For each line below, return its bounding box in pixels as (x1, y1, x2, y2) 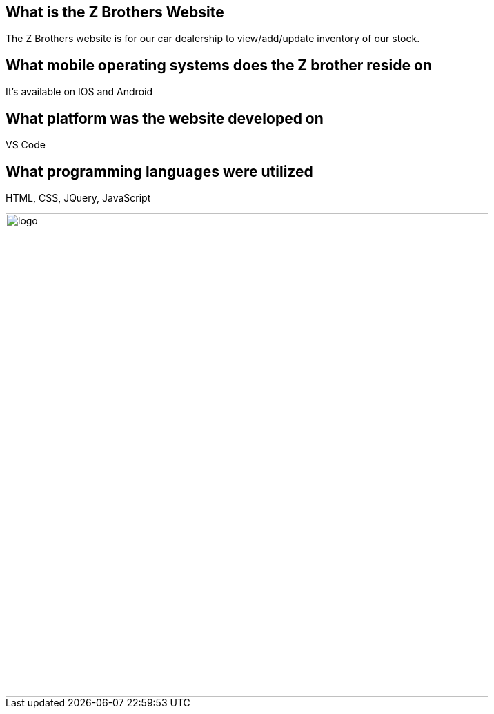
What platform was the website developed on (6, 109, 324, 127)
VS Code (6, 139, 46, 151)
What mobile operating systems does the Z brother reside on (6, 56, 432, 74)
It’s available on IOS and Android (6, 86, 153, 98)
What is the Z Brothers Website (6, 3, 224, 21)
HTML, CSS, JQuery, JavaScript (6, 191, 151, 204)
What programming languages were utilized (6, 162, 313, 180)
